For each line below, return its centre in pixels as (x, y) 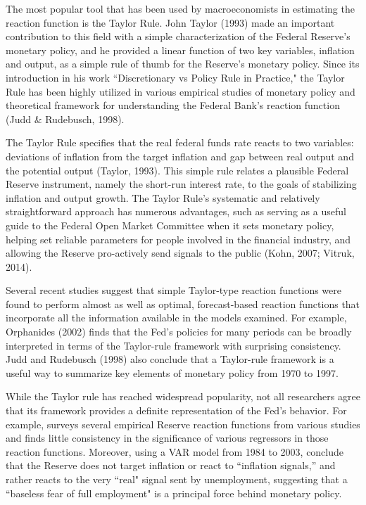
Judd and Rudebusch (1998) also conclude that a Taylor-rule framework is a (170, 359)
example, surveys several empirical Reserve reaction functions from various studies (183, 424)
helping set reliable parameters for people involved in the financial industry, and (178, 239)
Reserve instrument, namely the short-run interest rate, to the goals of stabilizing (181, 184)
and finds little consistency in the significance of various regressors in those (167, 438)
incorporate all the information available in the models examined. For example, (176, 318)
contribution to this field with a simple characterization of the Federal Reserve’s (178, 36)
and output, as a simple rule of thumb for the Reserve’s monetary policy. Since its (183, 64)
